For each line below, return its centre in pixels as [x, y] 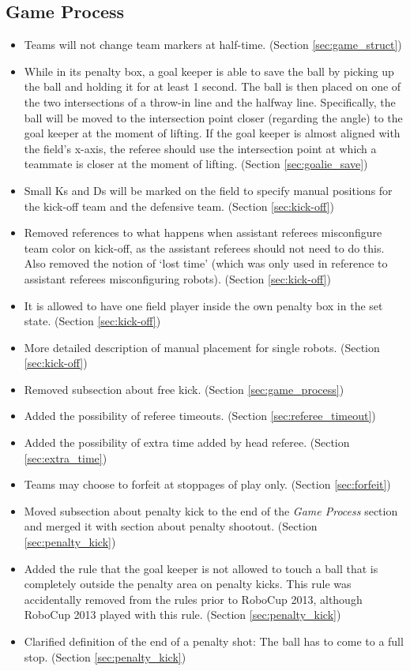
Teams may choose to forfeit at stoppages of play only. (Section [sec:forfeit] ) [207, 484]
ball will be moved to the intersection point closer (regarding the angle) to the [213, 117]
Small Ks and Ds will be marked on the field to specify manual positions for [208, 190]
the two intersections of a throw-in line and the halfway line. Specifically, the [210, 101]
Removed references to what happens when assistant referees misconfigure [203, 232]
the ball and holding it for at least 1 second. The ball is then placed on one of [213, 86]
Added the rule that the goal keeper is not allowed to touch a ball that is [201, 568]
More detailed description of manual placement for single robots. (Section [202, 347]
